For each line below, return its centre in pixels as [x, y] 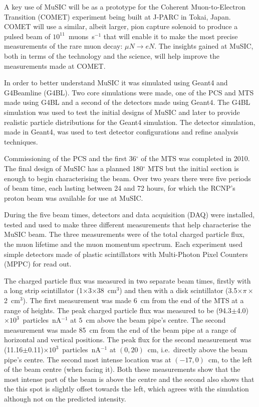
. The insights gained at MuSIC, [204, 46]
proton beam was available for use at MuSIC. [74, 197]
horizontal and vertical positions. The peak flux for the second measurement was [128, 340]
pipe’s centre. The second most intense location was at [88, 359]
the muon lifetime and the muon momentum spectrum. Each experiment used [123, 244]
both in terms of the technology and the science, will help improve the [112, 55]
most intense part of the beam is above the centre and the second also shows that [129, 379]
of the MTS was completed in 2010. [195, 158]
